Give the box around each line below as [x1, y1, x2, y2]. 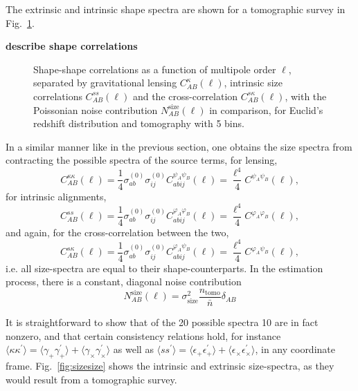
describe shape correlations [6, 39, 138, 53]
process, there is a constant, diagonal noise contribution [6, 274, 242, 289]
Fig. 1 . [6, 15, 35, 30]
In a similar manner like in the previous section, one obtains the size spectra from [6, 139, 352, 153]
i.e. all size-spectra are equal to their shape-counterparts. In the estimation [6, 260, 323, 275]
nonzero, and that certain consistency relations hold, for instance [6, 328, 281, 343]
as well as [113, 342, 154, 356]
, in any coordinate [255, 342, 335, 356]
